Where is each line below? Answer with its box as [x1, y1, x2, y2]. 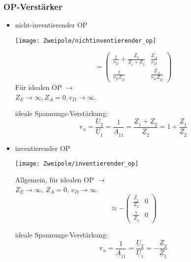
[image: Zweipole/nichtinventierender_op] [15, 37, 157, 44]
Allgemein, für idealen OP [15, 175, 94, 185]
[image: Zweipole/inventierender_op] [15, 160, 139, 168]
